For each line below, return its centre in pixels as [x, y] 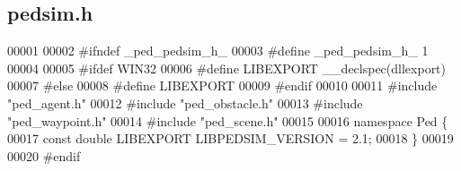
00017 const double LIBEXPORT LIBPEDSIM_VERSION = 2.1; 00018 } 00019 [230, 138]
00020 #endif [44, 155]
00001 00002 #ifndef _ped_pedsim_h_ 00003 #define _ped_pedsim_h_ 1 [218, 51]
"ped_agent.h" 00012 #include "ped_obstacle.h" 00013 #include [185, 103]
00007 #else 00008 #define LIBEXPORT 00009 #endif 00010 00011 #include [222, 85]
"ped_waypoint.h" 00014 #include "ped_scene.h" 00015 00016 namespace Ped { [228, 120]
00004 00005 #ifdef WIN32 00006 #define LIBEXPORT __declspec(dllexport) [227, 68]
